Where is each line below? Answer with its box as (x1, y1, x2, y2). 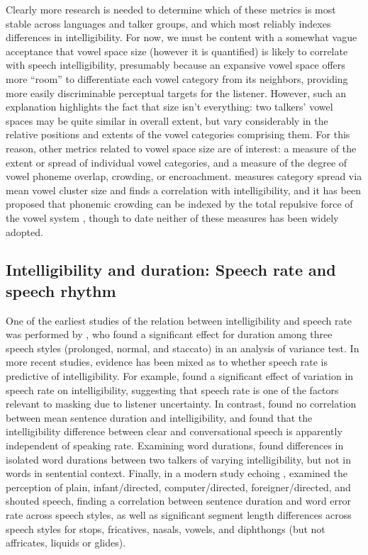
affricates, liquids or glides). (6, 535, 126, 550)
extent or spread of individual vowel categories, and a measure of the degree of (6, 155, 347, 169)
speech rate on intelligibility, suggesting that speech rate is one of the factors (6, 382, 339, 397)
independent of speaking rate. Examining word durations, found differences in (6, 438, 344, 453)
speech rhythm (6, 279, 116, 301)
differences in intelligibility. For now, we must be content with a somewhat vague (6, 30, 357, 45)
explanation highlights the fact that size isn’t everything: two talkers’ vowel (6, 99, 333, 114)
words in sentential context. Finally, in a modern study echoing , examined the (6, 466, 347, 481)
